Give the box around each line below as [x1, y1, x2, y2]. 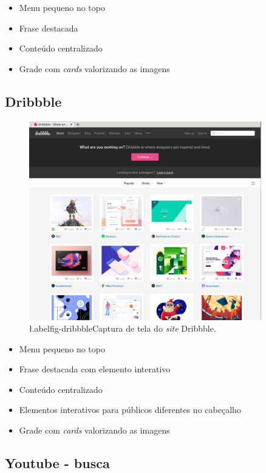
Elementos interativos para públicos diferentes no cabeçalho [19, 403, 241, 416]
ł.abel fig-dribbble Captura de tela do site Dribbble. [29, 322, 216, 335]
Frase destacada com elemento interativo [19, 363, 171, 375]
